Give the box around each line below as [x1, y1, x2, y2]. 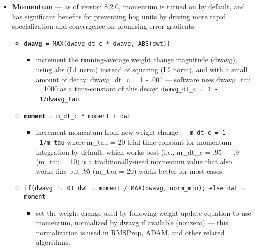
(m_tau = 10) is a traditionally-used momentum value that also [36, 156, 232, 167]
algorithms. [36, 237, 70, 247]
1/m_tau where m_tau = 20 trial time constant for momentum [39, 136, 232, 147]
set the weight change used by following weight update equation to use [36, 207, 251, 218]
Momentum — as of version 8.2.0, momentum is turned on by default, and [12, 1, 245, 11]
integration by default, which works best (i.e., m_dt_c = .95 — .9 [36, 146, 239, 157]
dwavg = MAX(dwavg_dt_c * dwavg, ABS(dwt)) [24, 40, 170, 47]
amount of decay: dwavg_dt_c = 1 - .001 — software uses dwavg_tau [36, 74, 251, 84]
